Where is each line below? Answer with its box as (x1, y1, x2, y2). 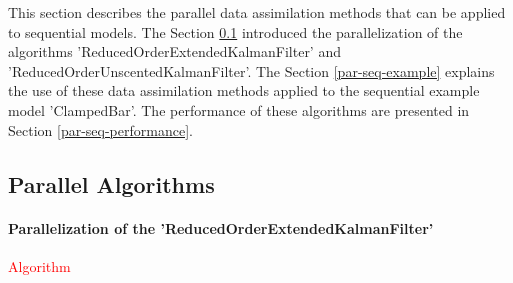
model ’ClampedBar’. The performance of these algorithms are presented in (8, 99, 470, 120)
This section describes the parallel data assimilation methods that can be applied (8, 2, 506, 22)
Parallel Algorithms (8, 168, 215, 199)
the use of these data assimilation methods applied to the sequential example (8, 80, 480, 101)
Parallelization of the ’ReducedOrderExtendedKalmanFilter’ (8, 217, 434, 238)
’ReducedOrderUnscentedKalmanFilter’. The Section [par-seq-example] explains (8, 60, 495, 81)
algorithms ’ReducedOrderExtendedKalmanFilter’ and (8, 41, 341, 62)
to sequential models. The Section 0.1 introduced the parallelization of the (8, 21, 463, 42)
